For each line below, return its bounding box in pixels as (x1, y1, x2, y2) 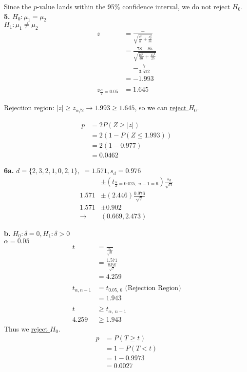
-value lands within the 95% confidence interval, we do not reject (37, 1, 230, 11)
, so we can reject (134, 102, 187, 113)
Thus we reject (4, 323, 48, 333)
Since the (4, 1, 31, 11)
